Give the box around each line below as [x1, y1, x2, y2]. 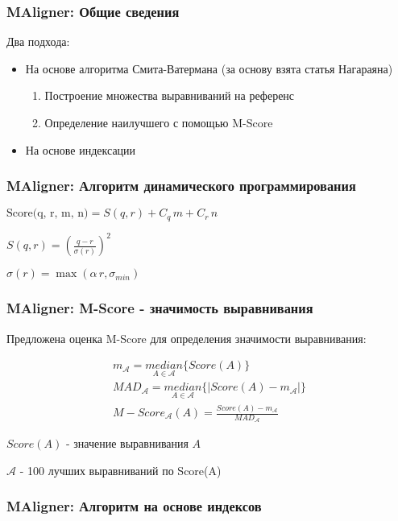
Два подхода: [6, 33, 70, 50]
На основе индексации [25, 141, 136, 158]
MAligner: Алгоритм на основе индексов [6, 496, 262, 516]
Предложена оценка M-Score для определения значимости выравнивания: [6, 329, 367, 346]
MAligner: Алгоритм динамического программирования [6, 176, 356, 196]
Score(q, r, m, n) [6, 208, 89, 220]
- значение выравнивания [65, 435, 189, 452]
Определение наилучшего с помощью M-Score [44, 114, 273, 130]
